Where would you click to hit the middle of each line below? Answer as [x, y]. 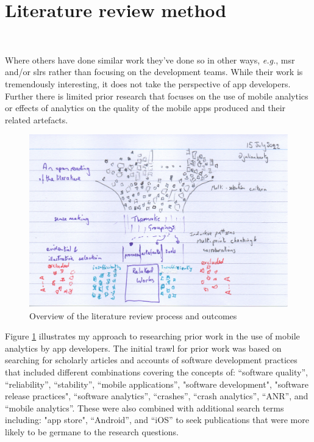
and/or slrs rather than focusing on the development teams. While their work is [154, 72]
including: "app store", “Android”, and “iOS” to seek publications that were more [157, 420]
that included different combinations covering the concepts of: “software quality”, [156, 372]
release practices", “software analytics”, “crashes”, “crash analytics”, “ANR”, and [157, 396]
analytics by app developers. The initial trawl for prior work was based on [143, 348]
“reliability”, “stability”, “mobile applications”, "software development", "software [157, 384]
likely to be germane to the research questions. [92, 432]
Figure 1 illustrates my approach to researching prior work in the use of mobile [152, 336]
